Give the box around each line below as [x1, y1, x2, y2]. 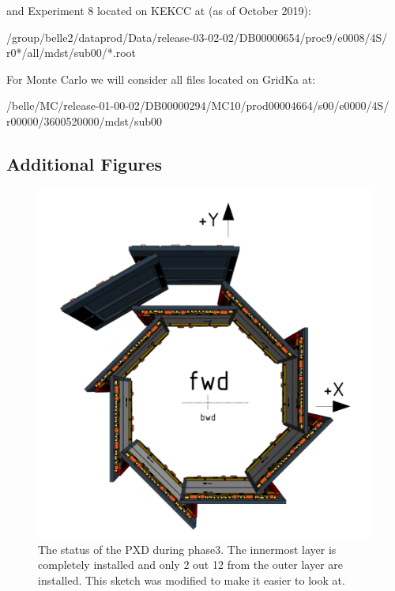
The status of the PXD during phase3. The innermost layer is [38, 540, 337, 557]
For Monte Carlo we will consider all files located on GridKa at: [6, 70, 316, 87]
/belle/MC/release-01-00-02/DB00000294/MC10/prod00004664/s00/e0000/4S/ [6, 97, 389, 114]
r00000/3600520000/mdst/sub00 [6, 112, 162, 129]
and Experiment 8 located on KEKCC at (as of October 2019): [6, 2, 311, 18]
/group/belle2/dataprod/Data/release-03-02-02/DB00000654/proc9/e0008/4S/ [6, 28, 388, 45]
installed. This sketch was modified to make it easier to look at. [38, 571, 345, 588]
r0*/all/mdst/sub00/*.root [6, 44, 136, 61]
